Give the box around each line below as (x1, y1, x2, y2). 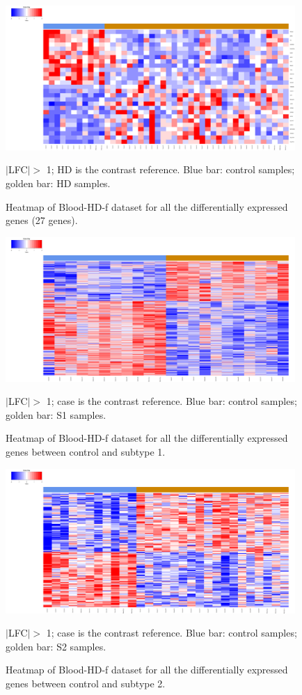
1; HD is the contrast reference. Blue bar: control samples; (46, 162, 295, 177)
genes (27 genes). (6, 213, 78, 227)
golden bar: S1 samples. (6, 407, 106, 422)
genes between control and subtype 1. (6, 445, 166, 459)
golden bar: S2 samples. (6, 639, 106, 653)
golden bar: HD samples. (6, 176, 111, 191)
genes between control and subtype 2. (6, 676, 166, 690)
